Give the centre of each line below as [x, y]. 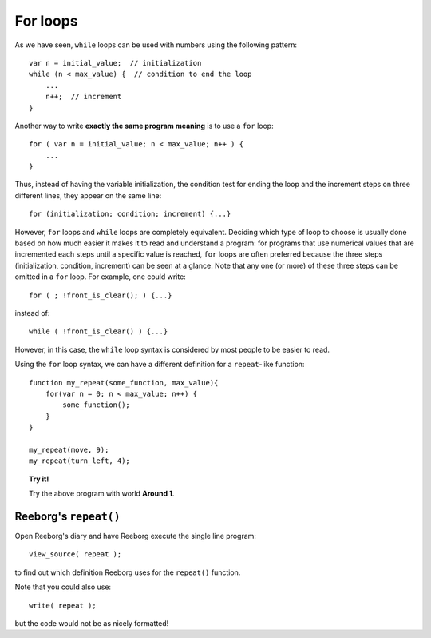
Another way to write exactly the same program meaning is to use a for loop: [144, 126]
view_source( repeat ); [75, 554]
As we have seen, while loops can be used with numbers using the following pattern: [156, 45]
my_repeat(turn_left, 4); [80, 461]
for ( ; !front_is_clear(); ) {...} [101, 295]
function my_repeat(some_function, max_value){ [124, 383]
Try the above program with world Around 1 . [102, 494]
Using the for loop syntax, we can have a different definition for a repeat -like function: [160, 365]
